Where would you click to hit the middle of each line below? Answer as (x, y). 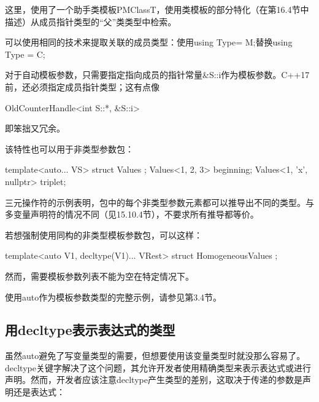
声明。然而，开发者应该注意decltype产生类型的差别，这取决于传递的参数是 (154, 380)
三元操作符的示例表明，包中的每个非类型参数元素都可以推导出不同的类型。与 (159, 202)
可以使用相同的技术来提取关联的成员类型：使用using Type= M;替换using (149, 42)
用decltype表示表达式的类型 (90, 330)
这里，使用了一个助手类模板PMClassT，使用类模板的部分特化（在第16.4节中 (157, 9)
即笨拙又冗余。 (35, 128)
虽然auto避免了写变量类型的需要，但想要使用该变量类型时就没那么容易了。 (155, 356)
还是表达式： (39, 392)
